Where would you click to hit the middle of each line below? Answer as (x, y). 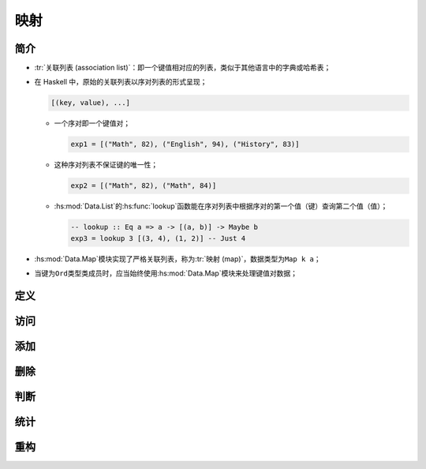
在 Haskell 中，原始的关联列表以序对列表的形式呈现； (121, 82)
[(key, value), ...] (90, 103)
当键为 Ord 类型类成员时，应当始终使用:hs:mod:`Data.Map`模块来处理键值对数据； (166, 273)
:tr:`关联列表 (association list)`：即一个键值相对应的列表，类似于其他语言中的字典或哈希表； (183, 68)
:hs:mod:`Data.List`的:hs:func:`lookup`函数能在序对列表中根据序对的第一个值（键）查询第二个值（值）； (221, 206)
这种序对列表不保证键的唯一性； (106, 165)
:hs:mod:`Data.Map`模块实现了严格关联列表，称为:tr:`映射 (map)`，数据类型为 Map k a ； (177, 259)
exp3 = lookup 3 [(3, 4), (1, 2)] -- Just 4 (158, 238)
